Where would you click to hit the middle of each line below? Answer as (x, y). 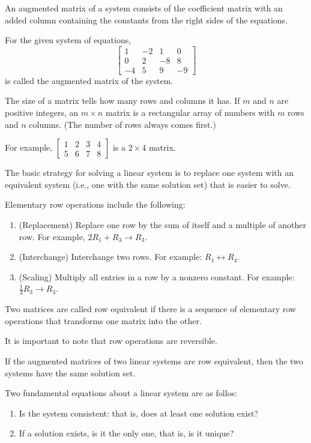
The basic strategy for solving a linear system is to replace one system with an (149, 173)
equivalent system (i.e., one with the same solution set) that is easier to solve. (148, 184)
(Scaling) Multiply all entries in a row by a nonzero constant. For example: (157, 276)
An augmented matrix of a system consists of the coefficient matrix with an (144, 8)
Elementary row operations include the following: (95, 204)
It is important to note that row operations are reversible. (111, 341)
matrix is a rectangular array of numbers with (190, 113)
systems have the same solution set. (70, 372)
